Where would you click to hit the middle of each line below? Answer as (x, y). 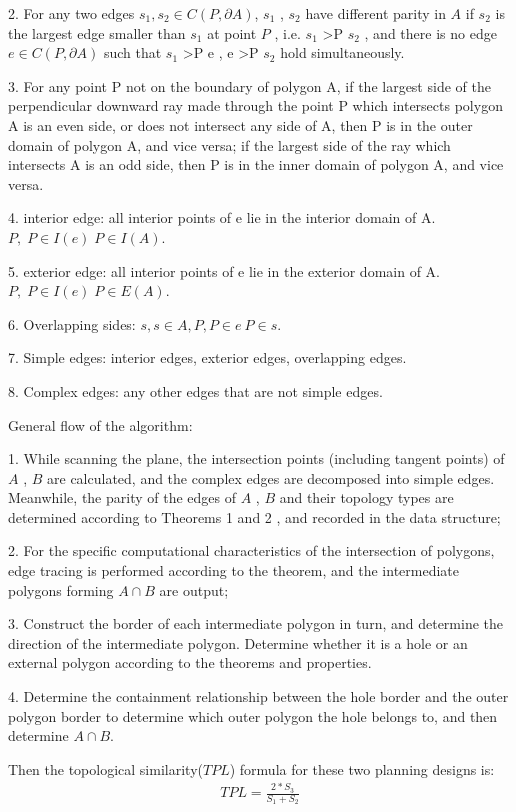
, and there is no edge (430, 32)
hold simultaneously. (342, 52)
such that (132, 52)
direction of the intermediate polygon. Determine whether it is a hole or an (238, 642)
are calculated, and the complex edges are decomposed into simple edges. (271, 477)
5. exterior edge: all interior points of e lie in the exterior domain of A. (224, 270)
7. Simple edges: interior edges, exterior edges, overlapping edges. (207, 357)
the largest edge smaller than (97, 32)
